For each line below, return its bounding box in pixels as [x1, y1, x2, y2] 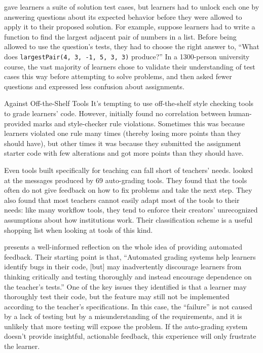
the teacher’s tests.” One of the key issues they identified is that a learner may [4, 281, 247, 292]
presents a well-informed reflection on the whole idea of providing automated [4, 241, 243, 252]
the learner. [4, 341, 40, 351]
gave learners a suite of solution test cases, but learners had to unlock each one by [4, 2, 259, 12]
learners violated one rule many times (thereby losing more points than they [4, 128, 241, 138]
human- [228, 108, 252, 118]
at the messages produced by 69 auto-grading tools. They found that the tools [4, 174, 247, 185]
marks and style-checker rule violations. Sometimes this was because [33, 118, 245, 128]
